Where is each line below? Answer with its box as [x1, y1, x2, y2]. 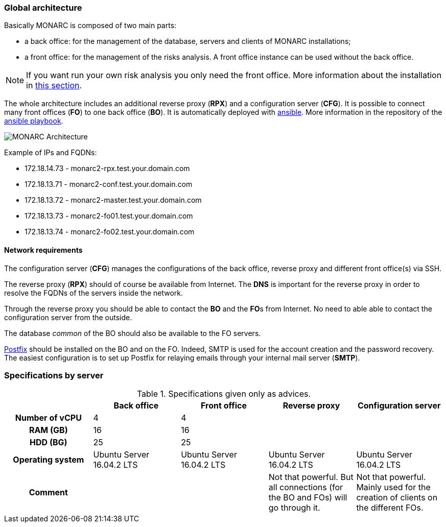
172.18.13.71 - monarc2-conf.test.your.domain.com [25, 180, 193, 189]
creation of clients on [356, 492, 438, 503]
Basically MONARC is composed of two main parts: [4, 21, 177, 30]
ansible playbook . [4, 116, 63, 126]
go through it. [268, 502, 320, 513]
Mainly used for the [356, 482, 431, 493]
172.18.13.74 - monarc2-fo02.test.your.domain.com [25, 227, 195, 236]
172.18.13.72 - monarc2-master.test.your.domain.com [25, 196, 202, 205]
